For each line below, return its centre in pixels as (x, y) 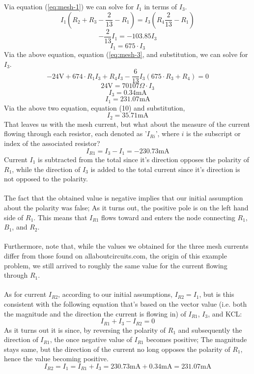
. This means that (60, 217)
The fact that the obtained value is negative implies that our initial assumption (124, 198)
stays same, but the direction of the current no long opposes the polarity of (117, 349)
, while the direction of (46, 169)
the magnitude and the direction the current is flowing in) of (95, 313)
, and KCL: (225, 313)
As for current (25, 294)
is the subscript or (213, 133)
